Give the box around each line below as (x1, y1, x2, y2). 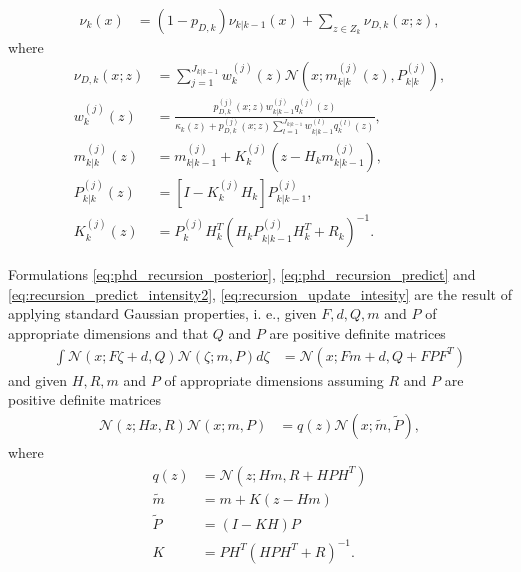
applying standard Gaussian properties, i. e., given (8, 303, 317, 324)
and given (8, 369, 68, 390)
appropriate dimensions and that (8, 323, 209, 344)
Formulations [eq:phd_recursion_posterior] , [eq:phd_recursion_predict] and (8, 264, 476, 285)
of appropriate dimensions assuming (164, 369, 384, 390)
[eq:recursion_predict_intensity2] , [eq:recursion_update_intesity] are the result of (8, 283, 512, 304)
